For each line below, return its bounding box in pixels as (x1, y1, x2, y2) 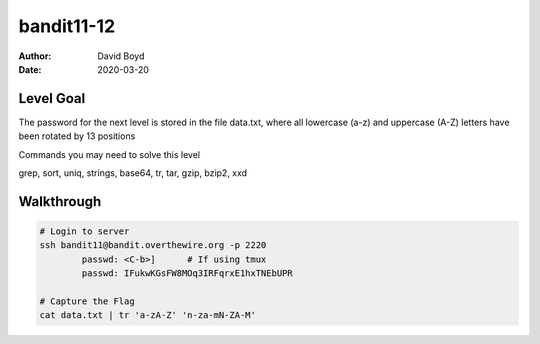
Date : (18, 63, 42, 75)
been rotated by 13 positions (18, 130, 136, 142)
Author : (18, 50, 52, 62)
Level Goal (18, 90, 86, 107)
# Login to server (39, 226, 130, 237)
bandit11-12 (18, 15, 116, 37)
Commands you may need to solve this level (18, 148, 200, 160)
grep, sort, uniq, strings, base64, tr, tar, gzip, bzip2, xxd (18, 167, 248, 179)
